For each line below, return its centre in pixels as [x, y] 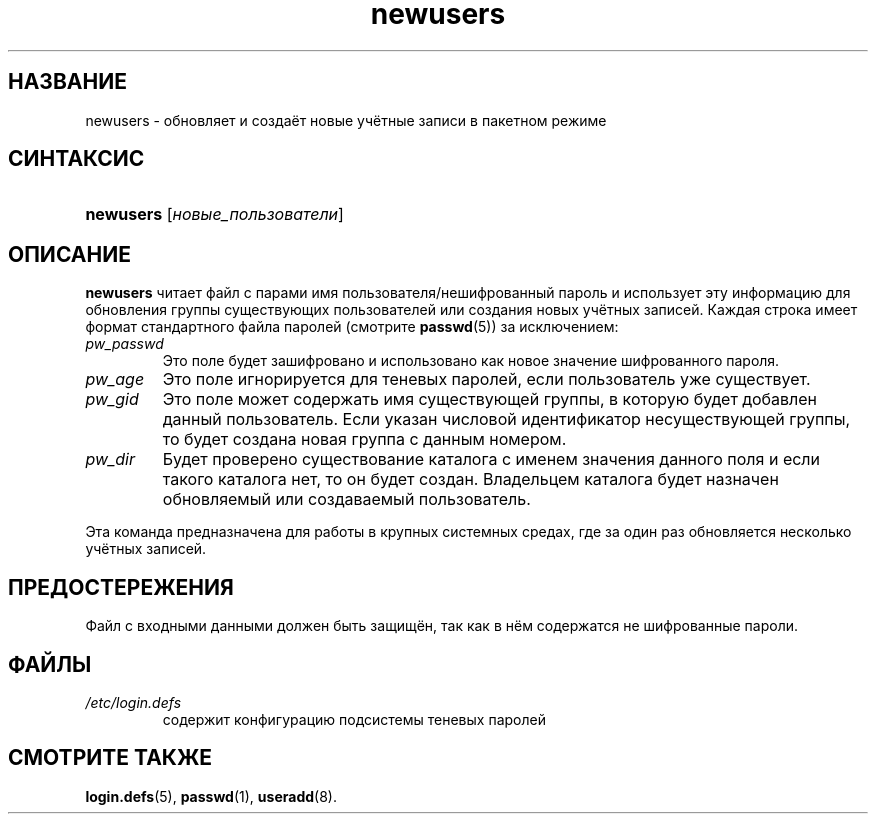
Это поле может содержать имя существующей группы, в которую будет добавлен [489, 399]
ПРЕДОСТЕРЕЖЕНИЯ [121, 587]
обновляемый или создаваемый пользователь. [346, 499]
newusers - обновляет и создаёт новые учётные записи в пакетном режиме [346, 120]
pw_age [115, 379]
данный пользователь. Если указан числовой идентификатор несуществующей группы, [506, 419]
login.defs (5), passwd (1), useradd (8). [211, 796]
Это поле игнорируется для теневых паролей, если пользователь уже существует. [486, 379]
